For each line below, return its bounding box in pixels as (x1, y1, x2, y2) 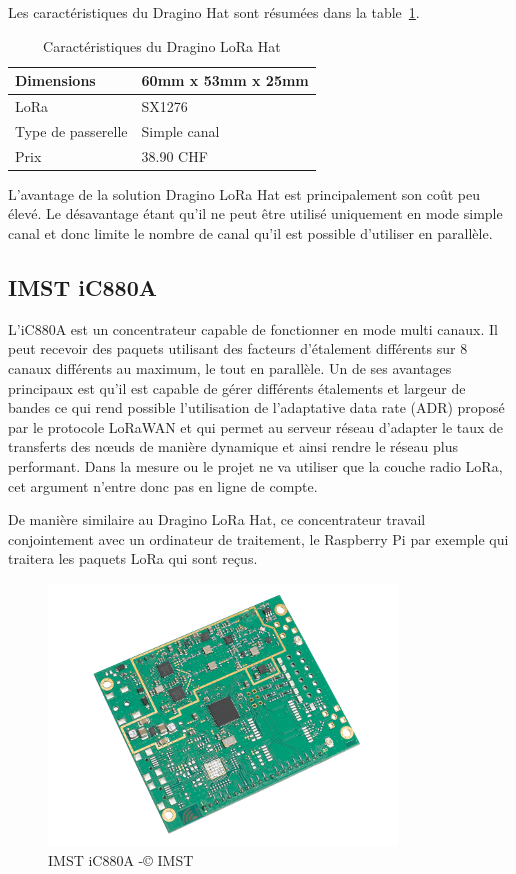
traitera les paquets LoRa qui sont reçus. (8, 548, 258, 569)
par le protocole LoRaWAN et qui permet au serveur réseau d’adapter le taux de (8, 416, 504, 437)
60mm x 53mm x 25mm (141, 70, 309, 91)
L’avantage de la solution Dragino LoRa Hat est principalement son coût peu (8, 183, 481, 204)
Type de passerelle (15, 120, 128, 141)
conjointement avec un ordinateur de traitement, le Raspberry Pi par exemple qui (8, 528, 509, 549)
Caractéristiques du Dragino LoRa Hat (43, 35, 281, 56)
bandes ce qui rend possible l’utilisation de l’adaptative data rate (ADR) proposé (8, 397, 505, 418)
